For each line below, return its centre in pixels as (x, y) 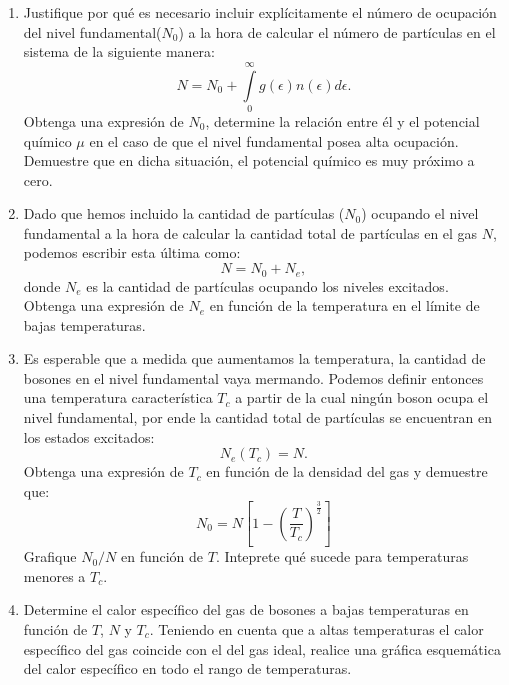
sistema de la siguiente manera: (119, 51)
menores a (54, 575)
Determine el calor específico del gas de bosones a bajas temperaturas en (246, 609)
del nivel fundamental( (92, 31)
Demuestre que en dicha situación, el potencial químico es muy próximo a (249, 160)
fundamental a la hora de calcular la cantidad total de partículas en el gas (250, 232)
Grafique (50, 556)
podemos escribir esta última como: (132, 252)
